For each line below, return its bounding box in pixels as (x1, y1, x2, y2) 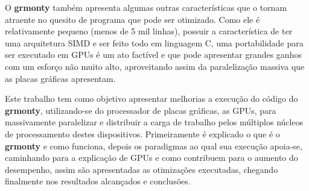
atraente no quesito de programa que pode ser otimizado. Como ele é (5, 13, 260, 25)
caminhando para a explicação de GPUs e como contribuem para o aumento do (5, 151, 298, 164)
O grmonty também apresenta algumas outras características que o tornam (5, 1, 287, 13)
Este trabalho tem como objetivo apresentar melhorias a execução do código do (5, 92, 298, 105)
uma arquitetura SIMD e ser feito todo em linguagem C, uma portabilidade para (5, 36, 304, 49)
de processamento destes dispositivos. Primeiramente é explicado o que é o (5, 127, 280, 140)
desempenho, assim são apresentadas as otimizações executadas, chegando (5, 163, 278, 175)
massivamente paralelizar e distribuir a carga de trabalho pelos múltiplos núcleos (5, 116, 304, 128)
